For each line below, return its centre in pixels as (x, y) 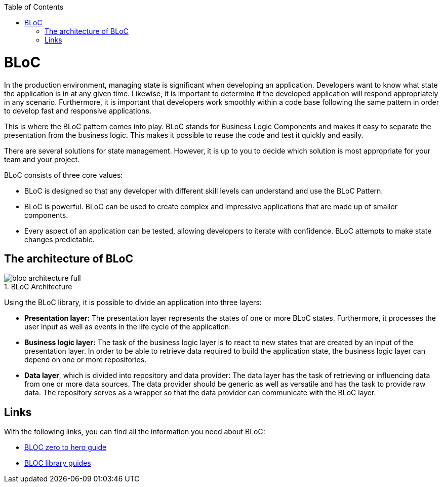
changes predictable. (59, 239)
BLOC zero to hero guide (66, 447)
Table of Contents (34, 7)
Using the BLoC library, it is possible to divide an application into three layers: (133, 303)
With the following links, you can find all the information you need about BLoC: (135, 432)
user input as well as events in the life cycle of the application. (128, 327)
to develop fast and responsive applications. (78, 110)
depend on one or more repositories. (86, 360)
